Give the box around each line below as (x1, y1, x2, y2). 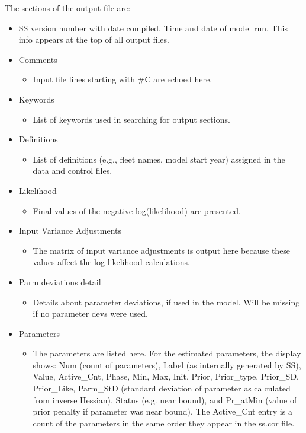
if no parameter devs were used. (33, 307, 148, 320)
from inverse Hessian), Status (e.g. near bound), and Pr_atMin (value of (33, 393, 297, 406)
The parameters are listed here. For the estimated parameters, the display (33, 347, 301, 359)
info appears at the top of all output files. (18, 33, 169, 46)
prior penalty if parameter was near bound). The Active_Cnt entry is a (33, 405, 292, 418)
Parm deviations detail (18, 275, 101, 288)
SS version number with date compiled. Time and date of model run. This (18, 21, 288, 34)
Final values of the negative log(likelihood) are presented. (33, 204, 241, 216)
